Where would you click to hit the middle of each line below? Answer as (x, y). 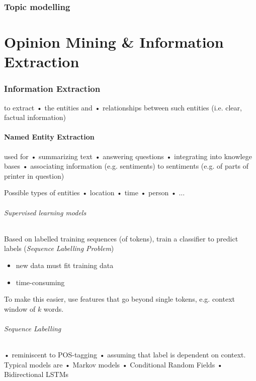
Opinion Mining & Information (114, 42)
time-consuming (40, 282)
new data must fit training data (65, 265)
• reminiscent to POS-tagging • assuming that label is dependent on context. (125, 355)
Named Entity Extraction (49, 137)
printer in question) (34, 175)
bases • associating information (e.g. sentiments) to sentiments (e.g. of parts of (126, 166)
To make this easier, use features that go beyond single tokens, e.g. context (119, 299)
